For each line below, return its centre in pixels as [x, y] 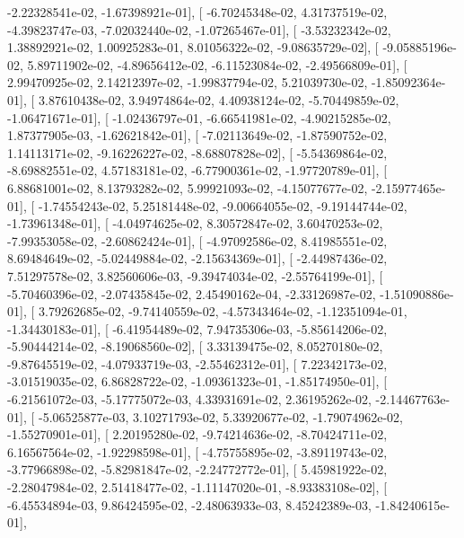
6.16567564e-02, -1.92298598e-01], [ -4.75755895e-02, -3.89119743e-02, [197, 451]
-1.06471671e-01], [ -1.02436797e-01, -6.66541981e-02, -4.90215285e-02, [199, 117]
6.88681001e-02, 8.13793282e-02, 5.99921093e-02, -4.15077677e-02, [188, 187]
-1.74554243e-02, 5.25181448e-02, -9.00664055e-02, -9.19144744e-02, [223, 205]
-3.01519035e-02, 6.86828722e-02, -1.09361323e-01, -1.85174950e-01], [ [197, 381]
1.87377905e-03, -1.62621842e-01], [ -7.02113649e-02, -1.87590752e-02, [197, 135]
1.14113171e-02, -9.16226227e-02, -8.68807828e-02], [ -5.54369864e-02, [197, 152]
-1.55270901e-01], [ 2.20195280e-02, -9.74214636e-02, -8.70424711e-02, [197, 434]
